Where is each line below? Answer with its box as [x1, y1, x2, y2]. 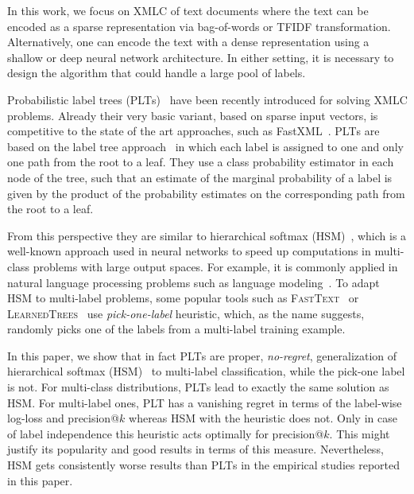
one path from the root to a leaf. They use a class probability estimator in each [7, 154, 394, 170]
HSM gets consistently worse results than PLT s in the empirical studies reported [7, 457, 400, 473]
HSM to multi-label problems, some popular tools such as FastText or [7, 290, 359, 306]
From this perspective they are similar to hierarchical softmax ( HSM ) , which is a [7, 227, 407, 243]
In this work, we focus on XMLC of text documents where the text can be [7, 2, 369, 18]
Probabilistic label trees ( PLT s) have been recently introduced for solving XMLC [7, 91, 408, 107]
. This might [329, 425, 390, 441]
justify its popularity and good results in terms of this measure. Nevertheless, [7, 441, 384, 457]
